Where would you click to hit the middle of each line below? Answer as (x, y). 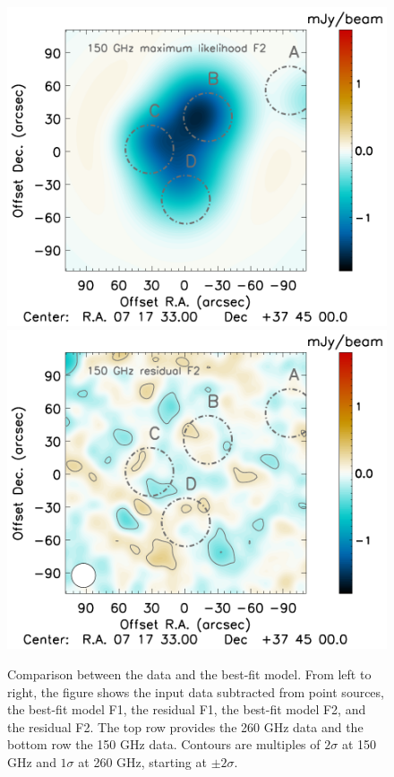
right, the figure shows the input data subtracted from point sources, (196, 691)
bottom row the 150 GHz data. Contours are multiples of (164, 744)
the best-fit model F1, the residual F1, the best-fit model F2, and (187, 709)
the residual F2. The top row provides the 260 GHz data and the (185, 726)
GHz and (32, 761)
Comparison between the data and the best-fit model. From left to (189, 673)
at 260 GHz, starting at (142, 761)
